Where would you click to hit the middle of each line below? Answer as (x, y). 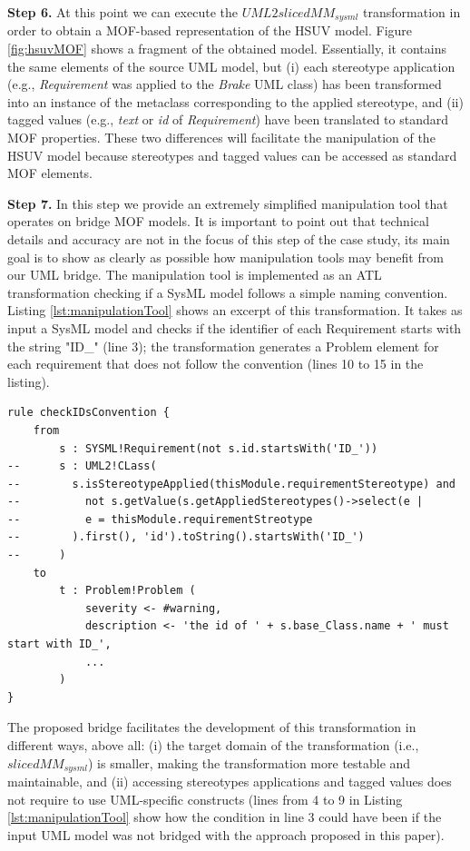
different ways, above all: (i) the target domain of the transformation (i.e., (213, 745)
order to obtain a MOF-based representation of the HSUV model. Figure (210, 30)
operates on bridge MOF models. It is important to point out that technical (218, 221)
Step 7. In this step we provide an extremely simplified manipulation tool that (228, 203)
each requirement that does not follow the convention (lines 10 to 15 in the (215, 364)
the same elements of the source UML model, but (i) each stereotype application (231, 66)
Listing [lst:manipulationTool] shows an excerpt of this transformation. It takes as (235, 310)
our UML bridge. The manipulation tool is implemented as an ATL (195, 275)
